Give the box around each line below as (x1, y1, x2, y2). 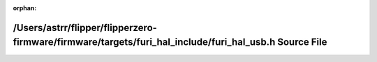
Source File (276, 37, 327, 48)
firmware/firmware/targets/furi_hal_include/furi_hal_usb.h (13, 37, 276, 48)
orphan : (13, 4, 37, 12)
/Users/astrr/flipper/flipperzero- (13, 21, 157, 34)
